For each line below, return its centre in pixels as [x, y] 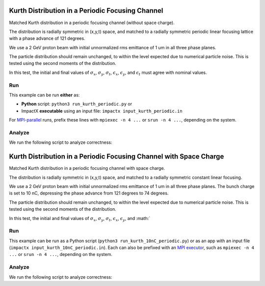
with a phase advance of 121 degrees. [47, 38]
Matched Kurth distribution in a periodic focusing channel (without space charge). [92, 23]
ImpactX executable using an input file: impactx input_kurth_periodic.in [102, 111]
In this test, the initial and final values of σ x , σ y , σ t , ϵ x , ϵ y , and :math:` [80, 219]
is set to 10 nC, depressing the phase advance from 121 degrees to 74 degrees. [89, 193]
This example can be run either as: [44, 95]
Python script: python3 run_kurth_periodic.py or [77, 104]
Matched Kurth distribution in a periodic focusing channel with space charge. [87, 168]
